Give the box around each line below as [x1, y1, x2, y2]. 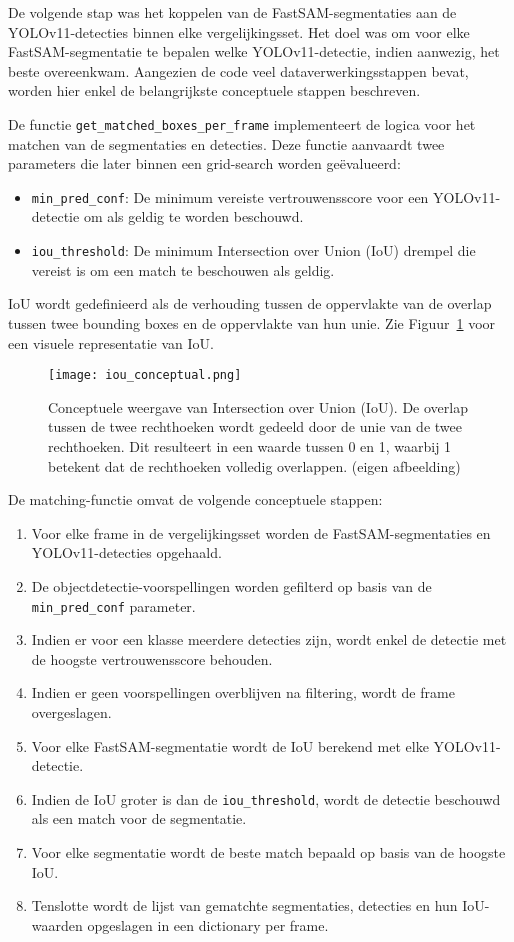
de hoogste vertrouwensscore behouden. [31, 648, 273, 669]
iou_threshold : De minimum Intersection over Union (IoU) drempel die [31, 240, 476, 261]
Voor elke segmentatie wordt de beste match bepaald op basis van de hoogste [31, 841, 506, 862]
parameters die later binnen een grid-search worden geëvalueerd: [8, 153, 401, 174]
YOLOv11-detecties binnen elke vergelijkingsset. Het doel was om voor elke [8, 21, 470, 42]
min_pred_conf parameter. [31, 595, 196, 616]
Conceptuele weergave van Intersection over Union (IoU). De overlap [48, 396, 468, 417]
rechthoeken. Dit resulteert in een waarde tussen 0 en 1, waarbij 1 [48, 435, 452, 456]
